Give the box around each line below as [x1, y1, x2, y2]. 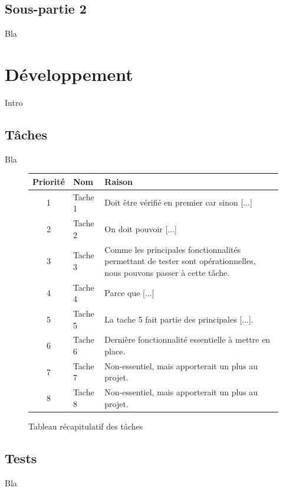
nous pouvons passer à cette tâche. [104, 266, 230, 278]
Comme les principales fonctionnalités [104, 243, 241, 255]
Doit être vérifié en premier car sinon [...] [104, 196, 252, 209]
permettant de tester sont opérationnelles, [104, 255, 256, 267]
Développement [5, 61, 133, 86]
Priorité [32, 175, 65, 187]
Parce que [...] [104, 287, 154, 299]
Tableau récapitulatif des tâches [28, 420, 143, 432]
